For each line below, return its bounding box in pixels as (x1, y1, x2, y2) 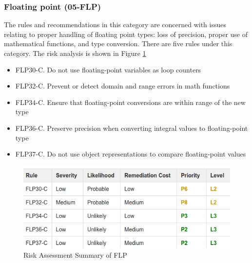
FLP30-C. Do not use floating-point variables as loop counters (15, 64, 201, 74)
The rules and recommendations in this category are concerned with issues (4, 19, 227, 30)
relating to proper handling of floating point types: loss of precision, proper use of (4, 29, 248, 39)
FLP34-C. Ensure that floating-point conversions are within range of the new (15, 97, 246, 107)
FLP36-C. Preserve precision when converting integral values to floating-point (15, 123, 248, 133)
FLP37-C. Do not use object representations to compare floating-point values (15, 149, 246, 159)
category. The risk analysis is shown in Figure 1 (4, 48, 146, 58)
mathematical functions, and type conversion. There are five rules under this (4, 38, 233, 49)
